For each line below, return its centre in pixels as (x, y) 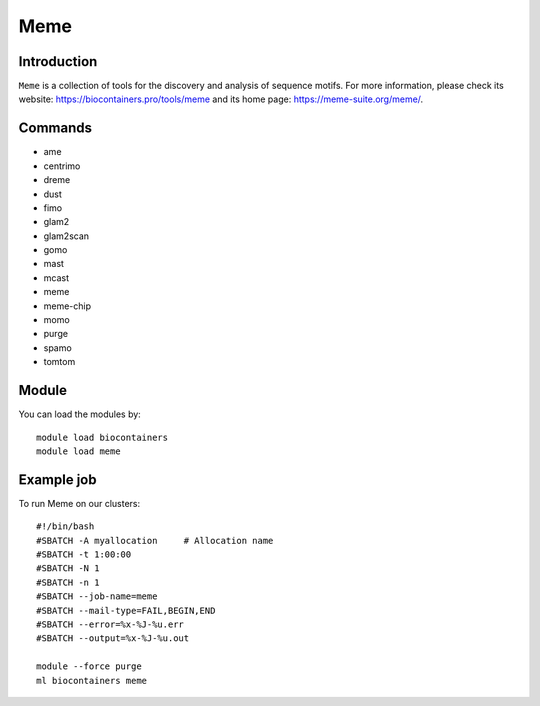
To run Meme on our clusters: (79, 503)
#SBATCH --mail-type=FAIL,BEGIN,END (126, 610)
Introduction (58, 61)
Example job (57, 479)
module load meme (78, 451)
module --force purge (89, 666)
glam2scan (66, 236)
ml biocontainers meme (92, 680)
